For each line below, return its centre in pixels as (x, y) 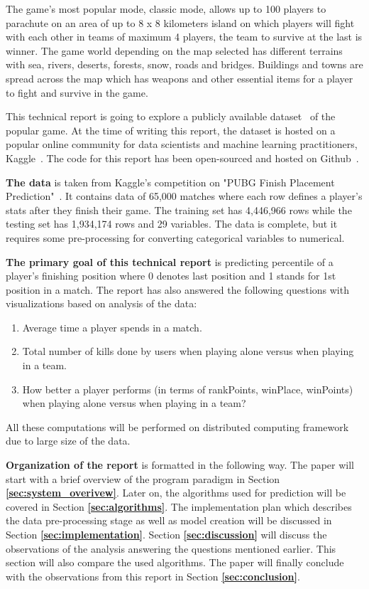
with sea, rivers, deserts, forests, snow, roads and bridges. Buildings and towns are (184, 64)
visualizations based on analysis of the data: (101, 303)
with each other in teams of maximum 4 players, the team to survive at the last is (184, 37)
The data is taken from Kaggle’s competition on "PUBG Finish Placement (170, 182)
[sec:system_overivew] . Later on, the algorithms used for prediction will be (176, 493)
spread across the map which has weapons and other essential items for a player (180, 78)
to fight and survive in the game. (77, 92)
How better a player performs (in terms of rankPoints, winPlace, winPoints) (188, 389)
